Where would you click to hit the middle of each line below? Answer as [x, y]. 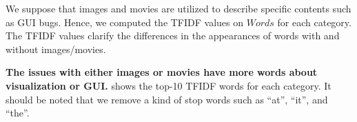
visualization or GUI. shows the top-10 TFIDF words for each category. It [169, 85]
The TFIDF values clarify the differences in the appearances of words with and [173, 35]
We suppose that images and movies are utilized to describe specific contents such [178, 8]
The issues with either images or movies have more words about [162, 72]
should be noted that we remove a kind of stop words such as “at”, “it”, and [167, 99]
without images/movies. [56, 49]
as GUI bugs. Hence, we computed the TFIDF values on [125, 22]
